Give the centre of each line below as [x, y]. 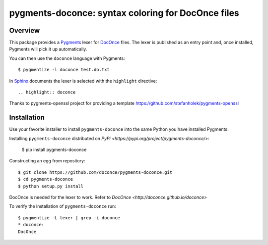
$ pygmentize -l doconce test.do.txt [64, 70]
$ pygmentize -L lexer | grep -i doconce [69, 218]
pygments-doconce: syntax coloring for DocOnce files [124, 13]
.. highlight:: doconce [47, 92]
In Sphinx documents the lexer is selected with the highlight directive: [83, 81]
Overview [25, 30]
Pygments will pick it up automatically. [48, 49]
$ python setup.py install [51, 186]
